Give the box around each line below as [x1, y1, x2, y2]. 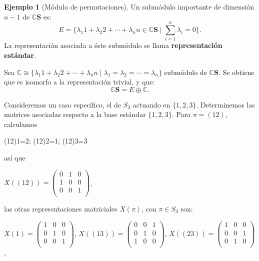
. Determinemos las [196, 99, 255, 109]
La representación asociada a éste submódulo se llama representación [4, 40, 222, 50]
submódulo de [164, 66, 207, 77]
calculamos [4, 118, 37, 129]
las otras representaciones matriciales [4, 203, 117, 213]
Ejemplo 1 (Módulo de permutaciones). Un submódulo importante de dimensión [4, 1, 254, 11]
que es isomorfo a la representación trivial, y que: [4, 76, 155, 87]
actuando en [132, 99, 170, 109]
